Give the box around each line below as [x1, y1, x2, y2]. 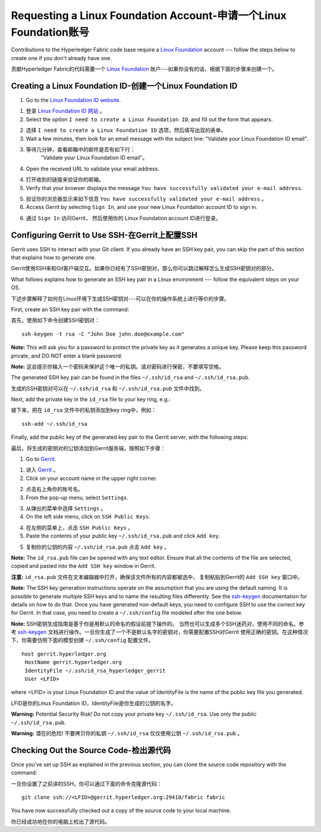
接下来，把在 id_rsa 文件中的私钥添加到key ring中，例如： [11, 407, 157, 414]
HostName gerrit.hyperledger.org [24, 659, 122, 666]
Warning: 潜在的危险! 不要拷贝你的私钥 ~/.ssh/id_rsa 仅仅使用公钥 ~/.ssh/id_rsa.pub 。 [11, 729, 243, 736]
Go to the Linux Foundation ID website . [26, 97, 121, 104]
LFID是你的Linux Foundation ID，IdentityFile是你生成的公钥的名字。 [11, 700, 177, 707]
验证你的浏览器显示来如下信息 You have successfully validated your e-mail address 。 [26, 195, 267, 202]
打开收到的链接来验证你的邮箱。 [26, 176, 104, 184]
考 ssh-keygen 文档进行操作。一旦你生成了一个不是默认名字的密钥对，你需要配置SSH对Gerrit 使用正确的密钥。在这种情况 [11, 628, 309, 635]
